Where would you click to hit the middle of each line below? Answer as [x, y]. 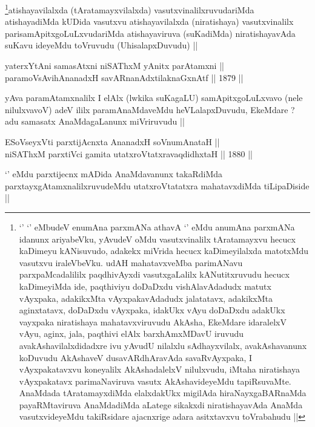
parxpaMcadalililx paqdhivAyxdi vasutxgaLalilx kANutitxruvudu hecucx [154, 274]
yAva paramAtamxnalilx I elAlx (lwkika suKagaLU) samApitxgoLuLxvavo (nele [154, 98]
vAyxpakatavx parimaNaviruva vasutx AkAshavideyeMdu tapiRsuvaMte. [155, 381]
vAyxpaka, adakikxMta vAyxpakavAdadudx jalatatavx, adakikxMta [146, 298]
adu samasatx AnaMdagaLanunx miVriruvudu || [95, 121]
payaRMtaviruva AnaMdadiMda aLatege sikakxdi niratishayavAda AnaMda [161, 404]
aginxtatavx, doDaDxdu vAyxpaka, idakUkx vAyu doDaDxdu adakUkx [152, 310]
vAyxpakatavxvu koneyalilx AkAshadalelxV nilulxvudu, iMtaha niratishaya [159, 369]
